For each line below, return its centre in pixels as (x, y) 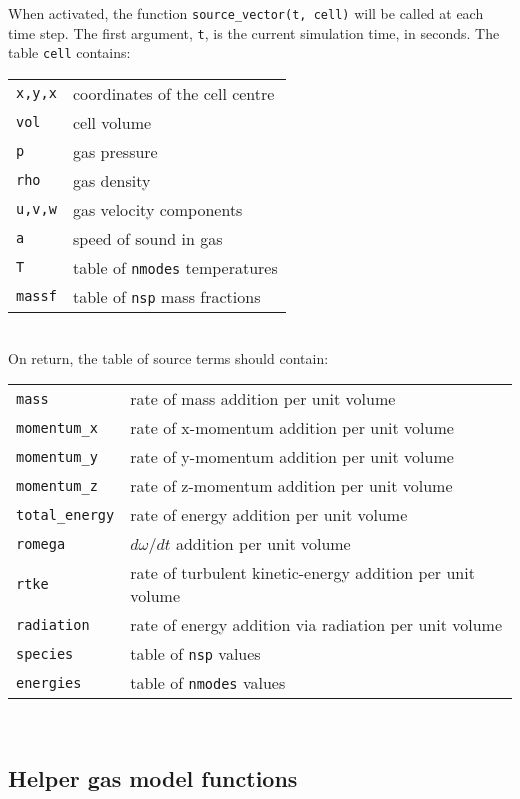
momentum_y (57, 456)
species (45, 653)
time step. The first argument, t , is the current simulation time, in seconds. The (254, 32)
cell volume (112, 122)
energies (49, 682)
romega (41, 543)
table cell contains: (69, 52)
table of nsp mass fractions (166, 296)
